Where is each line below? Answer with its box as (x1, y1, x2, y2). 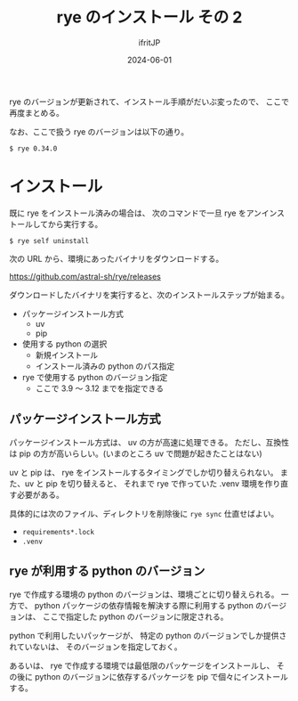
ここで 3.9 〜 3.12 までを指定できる (35, 383, 165, 394)
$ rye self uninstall (9, 236, 90, 245)
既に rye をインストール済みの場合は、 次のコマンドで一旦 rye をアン (9, 208, 262, 218)
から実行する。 (47, 218, 103, 229)
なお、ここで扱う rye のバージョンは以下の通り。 (9, 126, 189, 137)
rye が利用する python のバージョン (9, 564, 205, 579)
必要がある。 (16, 489, 64, 500)
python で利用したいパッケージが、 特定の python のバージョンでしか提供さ (9, 630, 287, 640)
